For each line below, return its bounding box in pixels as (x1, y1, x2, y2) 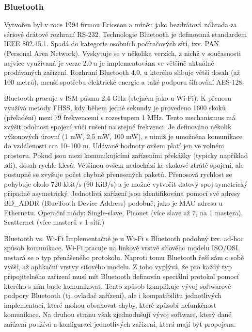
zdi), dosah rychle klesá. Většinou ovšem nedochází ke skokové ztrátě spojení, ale (4, 159, 244, 170)
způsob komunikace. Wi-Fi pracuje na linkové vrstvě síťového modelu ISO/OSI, (4, 243, 240, 253)
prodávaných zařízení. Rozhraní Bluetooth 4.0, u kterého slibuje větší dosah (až (4, 67, 240, 77)
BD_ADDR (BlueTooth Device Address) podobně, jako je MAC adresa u (4, 197, 223, 208)
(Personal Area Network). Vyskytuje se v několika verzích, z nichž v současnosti (4, 48, 241, 58)
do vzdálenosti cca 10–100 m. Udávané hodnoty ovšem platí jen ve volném (4, 140, 224, 151)
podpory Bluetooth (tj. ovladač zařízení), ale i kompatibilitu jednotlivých (4, 290, 221, 300)
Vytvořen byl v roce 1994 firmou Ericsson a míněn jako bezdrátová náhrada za (4, 19, 237, 30)
